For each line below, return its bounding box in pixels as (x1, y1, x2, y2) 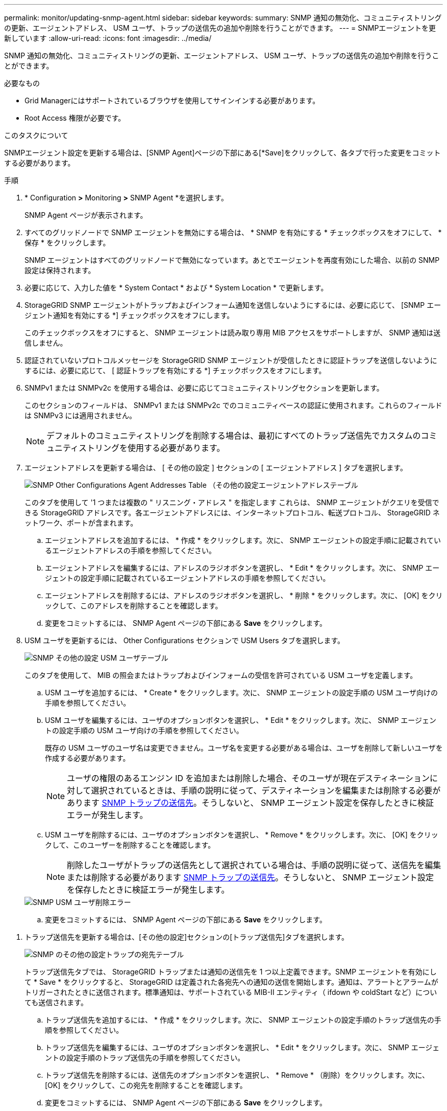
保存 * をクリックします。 (24, 238, 110, 247)
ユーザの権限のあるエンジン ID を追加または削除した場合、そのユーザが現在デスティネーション (67, 773, 430, 783)
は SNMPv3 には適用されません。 (24, 411, 137, 420)
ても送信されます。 (24, 998, 88, 1007)
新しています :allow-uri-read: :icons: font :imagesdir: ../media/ (4, 34, 212, 42)
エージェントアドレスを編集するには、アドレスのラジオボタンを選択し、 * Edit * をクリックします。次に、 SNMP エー (45, 563, 440, 572)
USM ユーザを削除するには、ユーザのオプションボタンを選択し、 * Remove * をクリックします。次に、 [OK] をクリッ (45, 830, 438, 839)
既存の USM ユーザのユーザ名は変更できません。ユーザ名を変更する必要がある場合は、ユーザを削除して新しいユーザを (45, 743, 443, 752)
